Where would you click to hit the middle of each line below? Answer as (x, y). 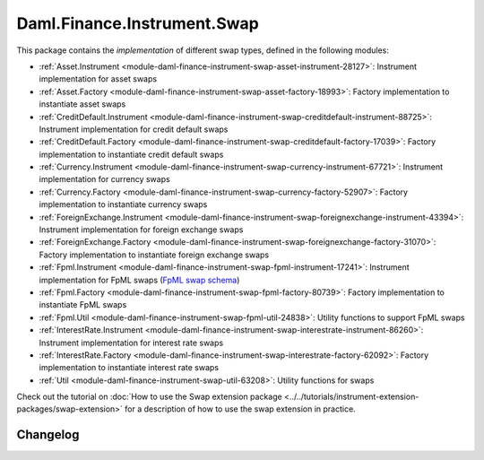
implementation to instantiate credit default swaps (131, 154)
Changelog (48, 435)
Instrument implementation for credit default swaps (134, 129)
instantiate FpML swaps (83, 305)
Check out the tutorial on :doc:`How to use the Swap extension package (149, 397)
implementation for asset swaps (98, 79)
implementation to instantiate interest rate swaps (129, 368)
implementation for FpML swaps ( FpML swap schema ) (139, 280)
